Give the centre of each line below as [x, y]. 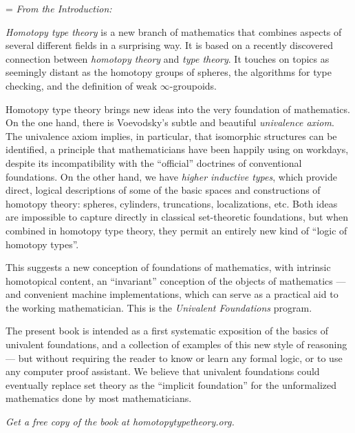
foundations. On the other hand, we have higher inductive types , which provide [172, 176]
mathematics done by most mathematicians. [99, 398]
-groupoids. [193, 85]
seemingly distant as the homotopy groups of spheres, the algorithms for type [169, 72]
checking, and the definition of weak [82, 85]
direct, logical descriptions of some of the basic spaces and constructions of [163, 190]
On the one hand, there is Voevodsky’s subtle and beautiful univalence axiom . [170, 122]
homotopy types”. [42, 244]
